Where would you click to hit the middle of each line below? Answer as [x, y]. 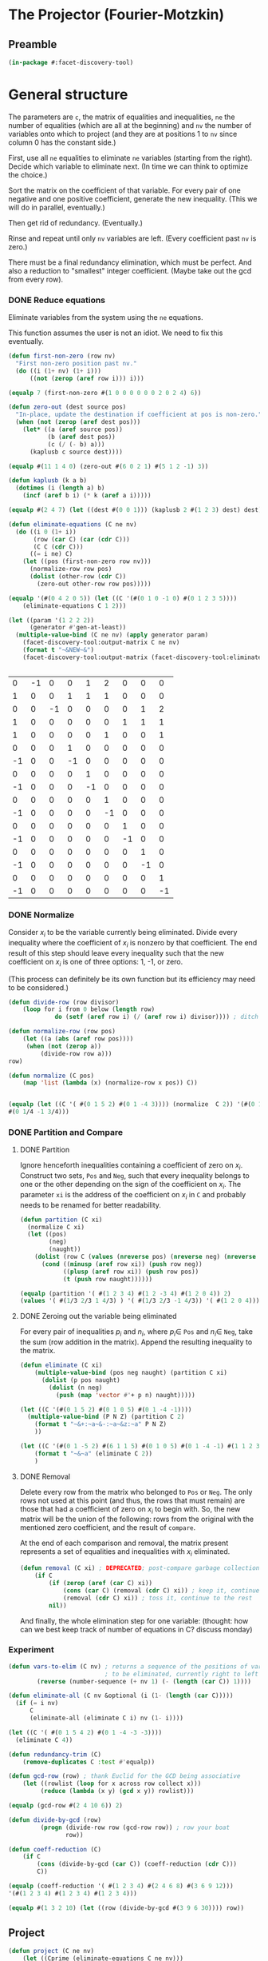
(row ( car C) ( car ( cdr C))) [81, 539]
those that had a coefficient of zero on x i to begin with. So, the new [130, 1510]
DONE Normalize [41, 915]
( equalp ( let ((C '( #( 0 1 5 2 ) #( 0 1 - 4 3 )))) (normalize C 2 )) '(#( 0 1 [135, 1104]
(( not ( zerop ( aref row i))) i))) [87, 378]
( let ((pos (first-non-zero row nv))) [87, 561]
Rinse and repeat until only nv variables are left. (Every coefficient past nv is [132, 238]
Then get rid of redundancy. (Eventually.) [76, 222]
